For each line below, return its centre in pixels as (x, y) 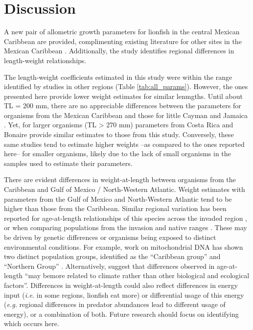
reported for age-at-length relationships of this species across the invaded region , (126, 218)
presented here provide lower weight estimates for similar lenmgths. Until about (123, 96)
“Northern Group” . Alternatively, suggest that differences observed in (109, 266)
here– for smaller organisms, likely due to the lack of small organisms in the (117, 153)
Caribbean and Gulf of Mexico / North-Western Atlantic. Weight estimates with (125, 189)
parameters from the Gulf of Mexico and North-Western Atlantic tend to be (118, 199)
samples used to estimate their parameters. (68, 163)
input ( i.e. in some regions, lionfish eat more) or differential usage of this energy (124, 295)
